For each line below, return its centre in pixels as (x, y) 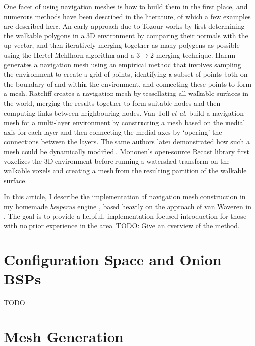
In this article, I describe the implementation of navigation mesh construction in (125, 197)
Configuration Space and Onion (113, 259)
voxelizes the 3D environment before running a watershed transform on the (117, 161)
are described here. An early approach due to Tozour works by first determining (124, 26)
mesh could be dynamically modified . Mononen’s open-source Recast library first (127, 151)
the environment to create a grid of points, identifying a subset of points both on (126, 74)
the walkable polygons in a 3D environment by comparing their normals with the (126, 35)
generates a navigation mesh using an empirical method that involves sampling (123, 64)
